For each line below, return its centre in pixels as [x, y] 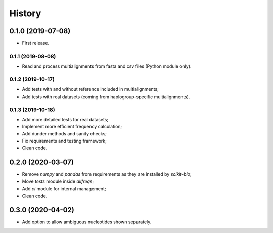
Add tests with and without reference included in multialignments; [90, 89]
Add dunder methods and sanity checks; [64, 133]
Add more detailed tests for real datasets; [65, 119]
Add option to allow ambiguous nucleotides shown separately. [87, 222]
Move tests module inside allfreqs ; [58, 181]
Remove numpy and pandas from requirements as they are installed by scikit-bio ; [107, 174]
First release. [36, 43]
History [25, 13]
